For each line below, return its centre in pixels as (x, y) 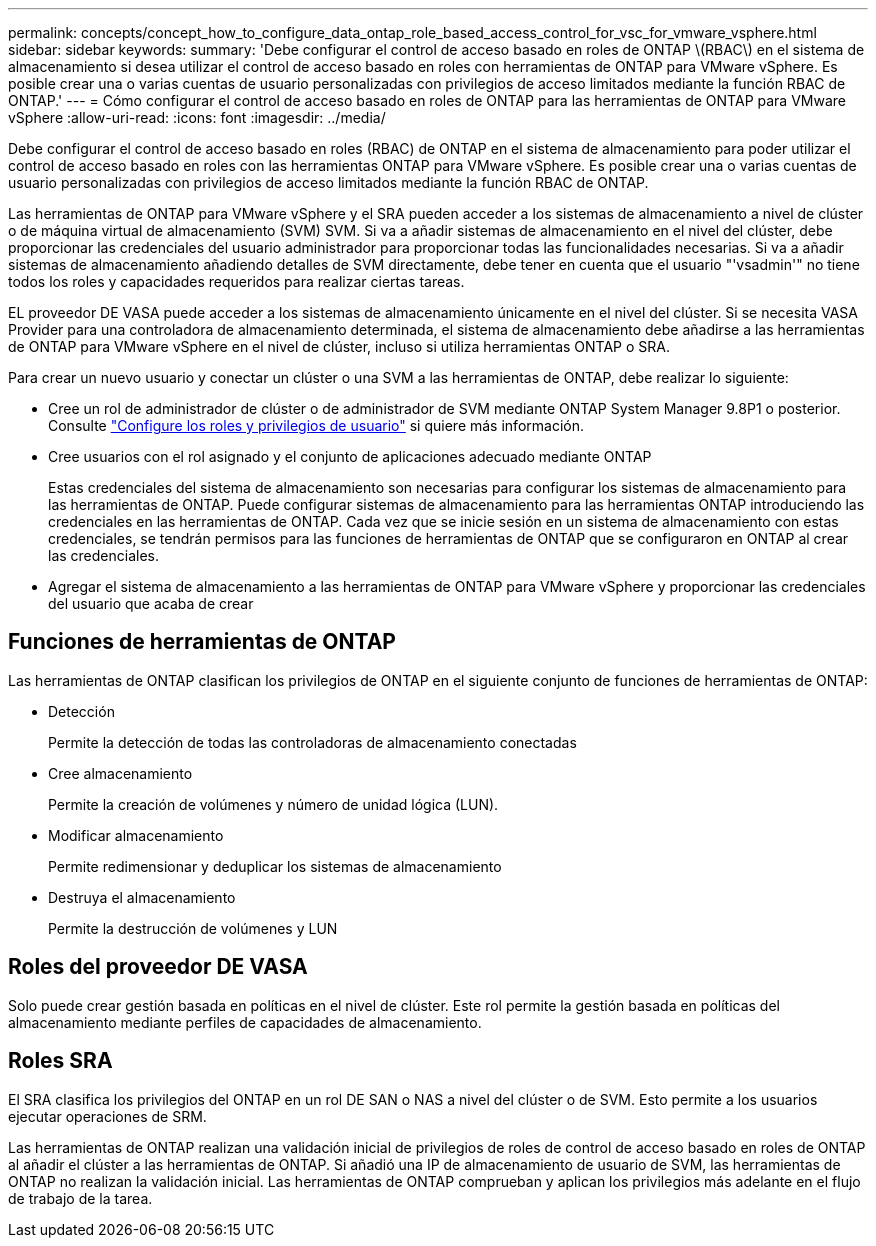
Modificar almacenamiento (136, 835)
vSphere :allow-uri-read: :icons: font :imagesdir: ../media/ (197, 117)
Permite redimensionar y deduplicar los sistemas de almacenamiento (275, 866)
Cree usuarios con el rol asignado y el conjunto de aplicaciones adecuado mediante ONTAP (350, 456)
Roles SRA (60, 1061)
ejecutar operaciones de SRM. (107, 1116)
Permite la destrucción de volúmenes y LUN (193, 928)
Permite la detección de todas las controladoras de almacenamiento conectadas (312, 742)
